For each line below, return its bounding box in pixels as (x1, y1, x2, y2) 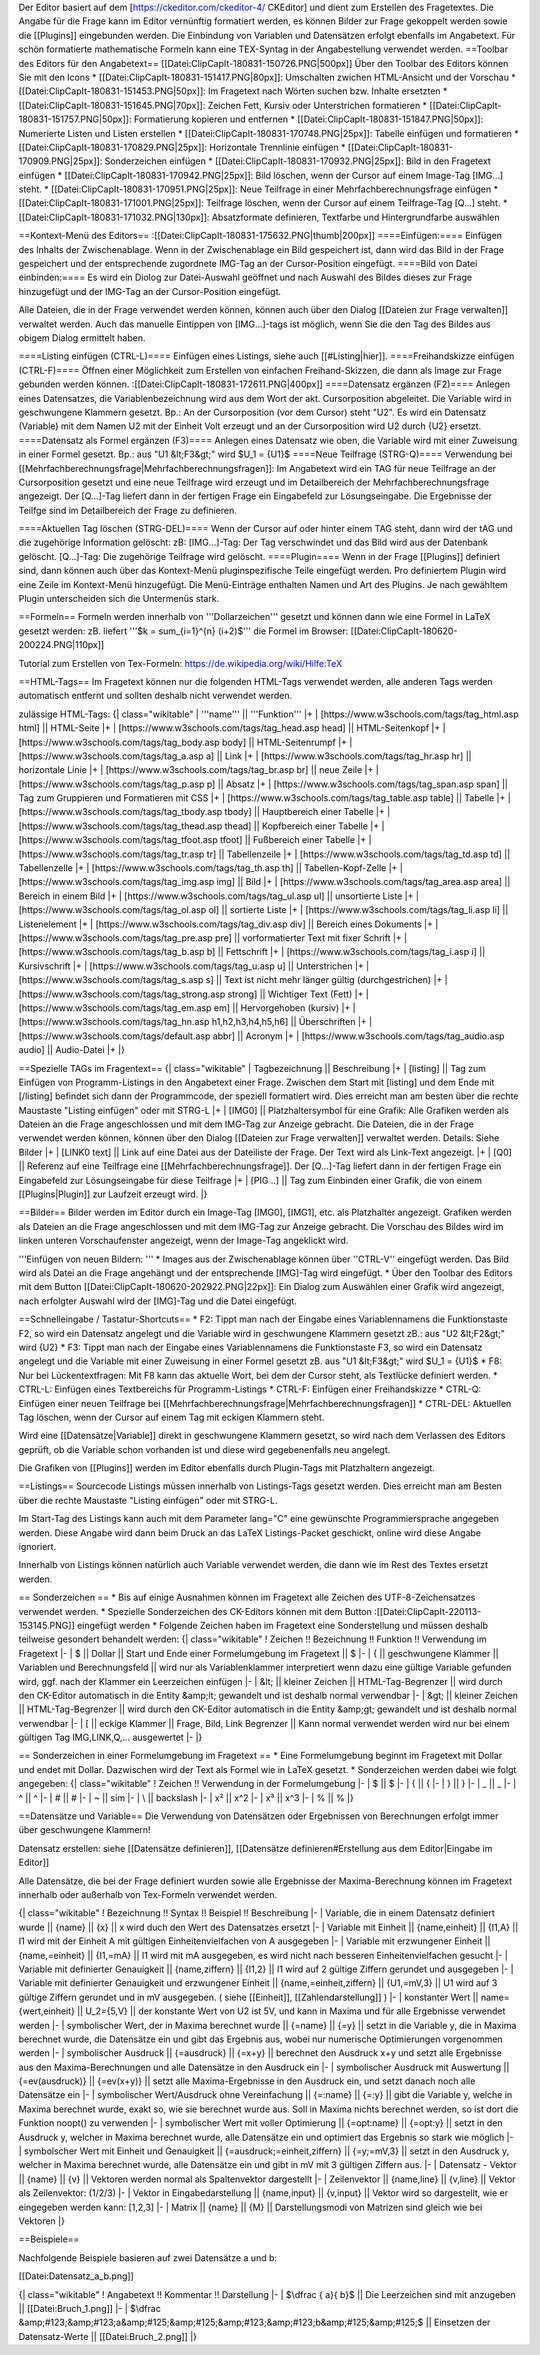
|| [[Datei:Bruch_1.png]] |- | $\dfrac (18, 2302, 162, 2314)
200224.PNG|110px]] (18, 639, 105, 651)
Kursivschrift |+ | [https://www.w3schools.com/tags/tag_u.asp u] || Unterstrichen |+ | (18, 960, 370, 972)
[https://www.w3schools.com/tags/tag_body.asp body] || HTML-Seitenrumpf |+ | (18, 736, 353, 748)
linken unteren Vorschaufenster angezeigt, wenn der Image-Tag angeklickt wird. (18, 1235, 349, 1247)
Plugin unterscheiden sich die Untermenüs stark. (18, 593, 220, 605)
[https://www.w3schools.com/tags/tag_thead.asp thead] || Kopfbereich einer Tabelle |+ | (18, 820, 385, 832)
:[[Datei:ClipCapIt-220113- (373, 1605, 482, 1617)
